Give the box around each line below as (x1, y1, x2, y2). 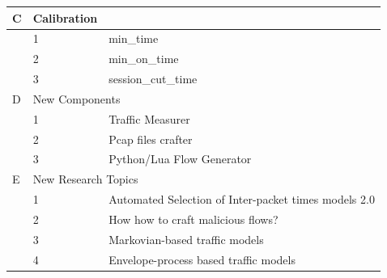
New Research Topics (32, 171, 138, 187)
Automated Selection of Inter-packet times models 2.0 (108, 191, 375, 208)
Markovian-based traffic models (108, 230, 264, 247)
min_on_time (108, 50, 179, 67)
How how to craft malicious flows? (108, 210, 279, 227)
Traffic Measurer (108, 110, 190, 127)
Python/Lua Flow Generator (108, 150, 252, 167)
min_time (108, 30, 159, 47)
